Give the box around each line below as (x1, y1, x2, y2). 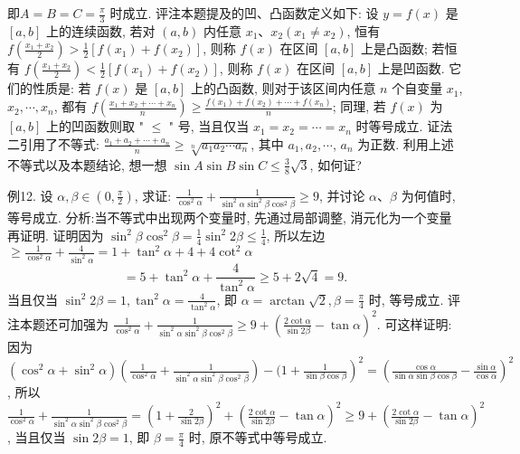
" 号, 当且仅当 (168, 117, 250, 136)
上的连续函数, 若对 (45, 21, 156, 40)
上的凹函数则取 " (45, 117, 144, 136)
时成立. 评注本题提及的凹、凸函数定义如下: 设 (109, 4, 379, 22)
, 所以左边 (266, 225, 326, 244)
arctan (269, 294, 306, 307)
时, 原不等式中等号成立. (188, 428, 327, 447)
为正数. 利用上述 (357, 134, 454, 153)
